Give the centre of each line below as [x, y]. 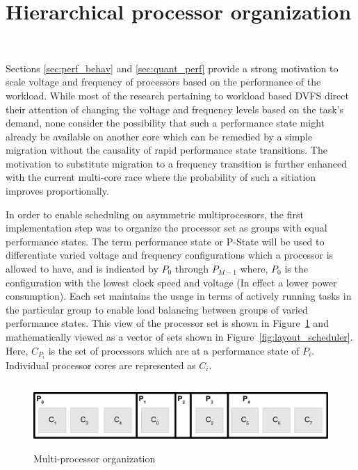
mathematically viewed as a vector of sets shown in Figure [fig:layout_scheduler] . [179, 337]
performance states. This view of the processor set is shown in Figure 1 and [167, 323]
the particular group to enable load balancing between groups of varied [157, 309]
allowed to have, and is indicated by [82, 269]
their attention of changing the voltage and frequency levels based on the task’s [175, 109]
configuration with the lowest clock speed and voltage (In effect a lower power [171, 282]
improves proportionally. [57, 191]
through [192, 269]
